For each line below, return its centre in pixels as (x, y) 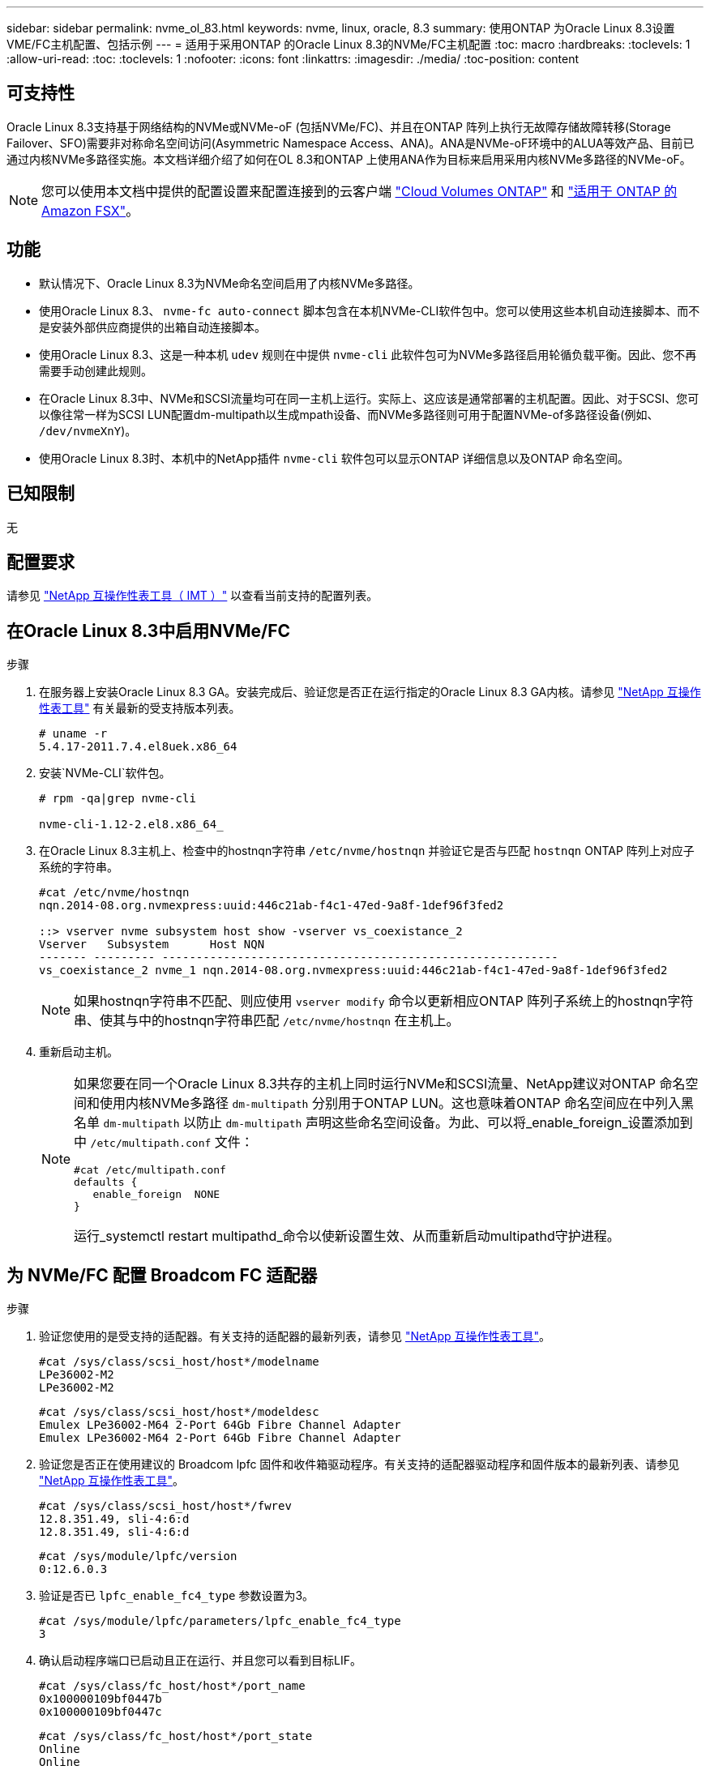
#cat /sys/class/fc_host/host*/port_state (176, 1736)
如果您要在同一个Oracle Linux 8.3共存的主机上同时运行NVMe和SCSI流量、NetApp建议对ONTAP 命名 (380, 1084)
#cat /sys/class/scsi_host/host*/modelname (179, 1362)
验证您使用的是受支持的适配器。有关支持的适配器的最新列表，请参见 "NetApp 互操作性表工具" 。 (295, 1336)
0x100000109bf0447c (101, 1712)
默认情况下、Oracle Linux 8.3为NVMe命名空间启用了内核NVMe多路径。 (229, 283)
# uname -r (73, 734)
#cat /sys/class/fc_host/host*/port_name (172, 1686)
